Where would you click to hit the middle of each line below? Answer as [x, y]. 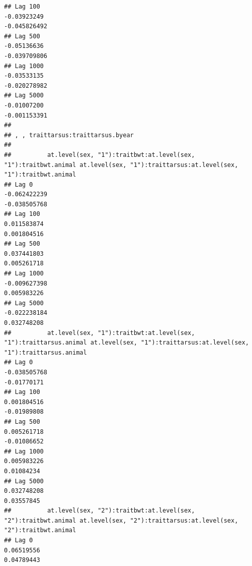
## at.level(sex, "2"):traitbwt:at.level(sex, [100, 511]
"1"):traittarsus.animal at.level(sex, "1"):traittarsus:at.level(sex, [127, 343]
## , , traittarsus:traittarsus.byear [69, 135]
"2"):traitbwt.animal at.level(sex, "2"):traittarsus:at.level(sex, [121, 520]
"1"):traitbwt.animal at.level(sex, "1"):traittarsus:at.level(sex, [121, 165]
